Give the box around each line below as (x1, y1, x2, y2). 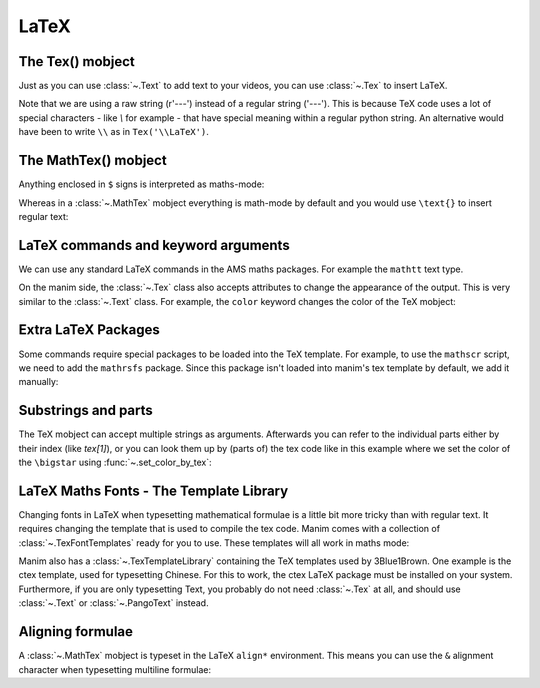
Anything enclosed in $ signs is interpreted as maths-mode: (18, 178, 265, 190)
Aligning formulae (18, 623, 134, 640)
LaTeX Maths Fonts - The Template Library (18, 482, 289, 499)
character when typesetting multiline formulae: (18, 663, 212, 675)
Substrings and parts (18, 402, 154, 419)
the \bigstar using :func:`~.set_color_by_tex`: (18, 456, 212, 468)
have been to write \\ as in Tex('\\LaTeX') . (18, 126, 209, 138)
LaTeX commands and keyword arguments (18, 236, 290, 254)
